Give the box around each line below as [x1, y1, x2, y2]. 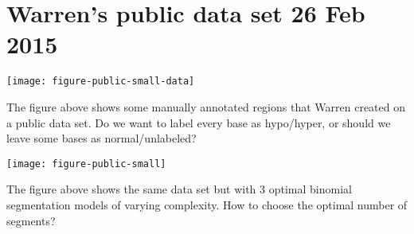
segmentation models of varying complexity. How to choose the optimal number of [6, 197, 408, 213]
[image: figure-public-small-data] [6, 76, 195, 88]
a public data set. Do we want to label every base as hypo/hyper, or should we [6, 114, 391, 131]
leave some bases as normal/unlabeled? [6, 130, 197, 146]
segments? [6, 212, 56, 228]
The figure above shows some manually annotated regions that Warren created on [6, 98, 405, 115]
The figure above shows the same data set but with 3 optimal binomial [6, 181, 352, 197]
